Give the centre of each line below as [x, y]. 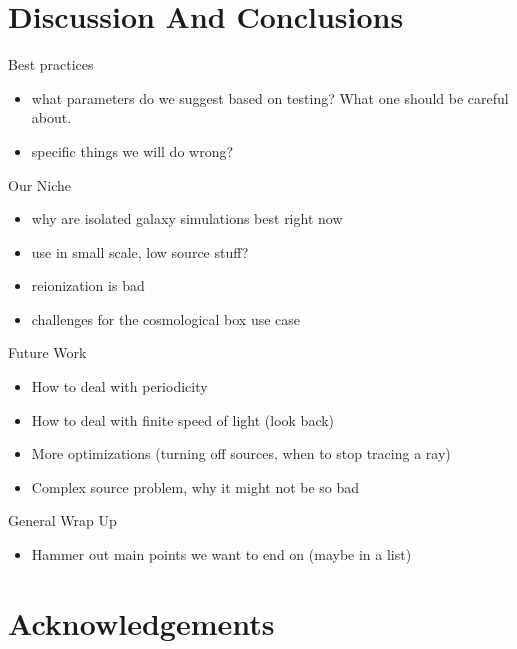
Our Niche [40, 184]
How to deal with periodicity [119, 386]
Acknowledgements [141, 622]
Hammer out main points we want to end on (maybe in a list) [221, 554]
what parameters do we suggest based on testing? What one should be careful [270, 97]
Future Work [47, 352]
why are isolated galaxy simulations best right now [187, 218]
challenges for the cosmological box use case [166, 318]
